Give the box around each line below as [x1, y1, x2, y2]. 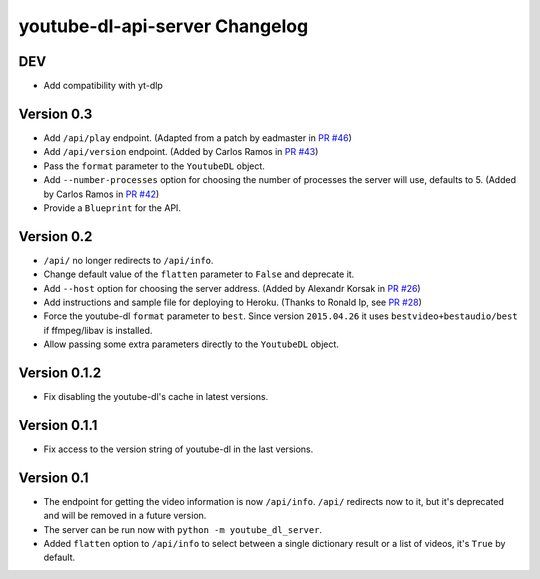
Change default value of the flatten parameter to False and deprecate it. [43, 268, 355, 280]
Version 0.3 [18, 105, 93, 122]
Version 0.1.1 [18, 416, 98, 434]
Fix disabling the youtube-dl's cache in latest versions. [43, 391, 269, 403]
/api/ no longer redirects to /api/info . [43, 254, 214, 266]
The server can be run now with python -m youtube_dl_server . [43, 523, 323, 535]
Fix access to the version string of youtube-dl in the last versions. [43, 443, 314, 455]
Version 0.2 [18, 228, 93, 245]
